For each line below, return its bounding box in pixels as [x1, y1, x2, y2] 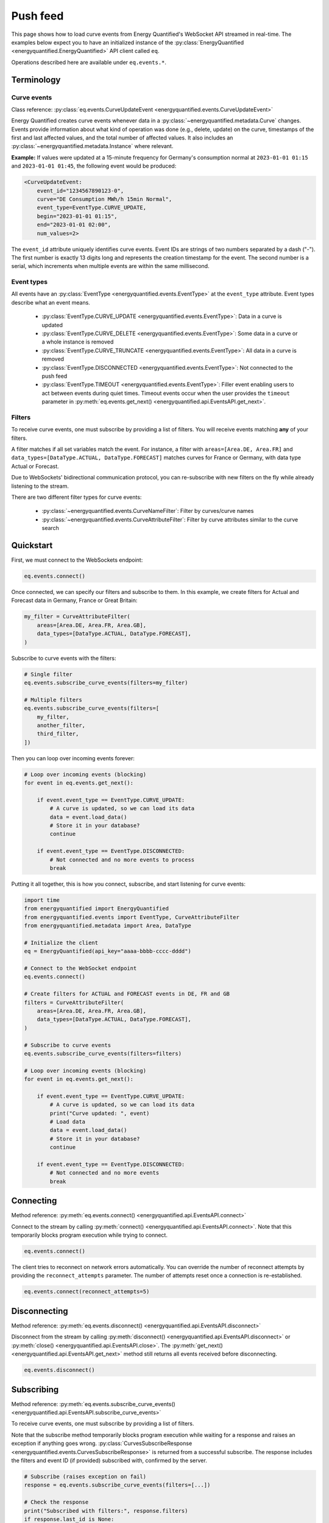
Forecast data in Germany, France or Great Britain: [11, 597, 138, 604]
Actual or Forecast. [11, 462, 59, 470]
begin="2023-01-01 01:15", [37, 213, 118, 219]
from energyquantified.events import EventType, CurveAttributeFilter [24, 914, 240, 921]
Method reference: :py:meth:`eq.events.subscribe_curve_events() [11, 1400, 176, 1407]
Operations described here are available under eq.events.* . [11, 58, 167, 66]
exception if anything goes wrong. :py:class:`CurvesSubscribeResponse [11, 1440, 193, 1447]
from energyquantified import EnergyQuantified [24, 905, 169, 912]
